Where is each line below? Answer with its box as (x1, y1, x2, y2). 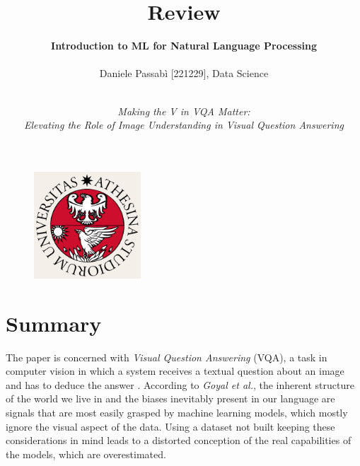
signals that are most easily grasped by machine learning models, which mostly (6, 404, 348, 419)
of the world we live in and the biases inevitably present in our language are (6, 391, 335, 406)
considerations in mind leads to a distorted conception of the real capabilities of (6, 433, 352, 448)
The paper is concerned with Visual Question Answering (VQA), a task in (6, 349, 327, 364)
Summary (6, 308, 102, 337)
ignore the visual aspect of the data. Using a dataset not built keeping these (6, 419, 335, 433)
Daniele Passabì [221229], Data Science (99, 66, 269, 81)
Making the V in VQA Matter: (117, 103, 250, 118)
